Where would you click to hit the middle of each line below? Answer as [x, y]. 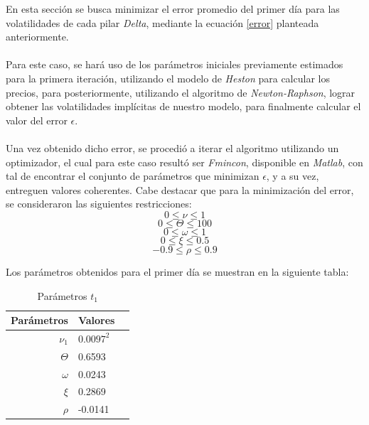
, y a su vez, [293, 176]
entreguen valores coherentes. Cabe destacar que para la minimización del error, [180, 189]
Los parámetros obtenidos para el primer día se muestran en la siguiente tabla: [177, 271]
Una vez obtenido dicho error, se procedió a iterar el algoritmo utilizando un [172, 147]
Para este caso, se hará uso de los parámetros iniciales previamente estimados [175, 64]
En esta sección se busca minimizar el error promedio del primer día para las [173, 9]
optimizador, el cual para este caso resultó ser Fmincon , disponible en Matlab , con [184, 162]
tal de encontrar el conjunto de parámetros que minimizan [133, 176]
